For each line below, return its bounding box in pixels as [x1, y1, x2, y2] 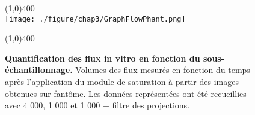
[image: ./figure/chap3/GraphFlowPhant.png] [5, 14, 186, 23]
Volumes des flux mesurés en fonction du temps [75, 63, 250, 76]
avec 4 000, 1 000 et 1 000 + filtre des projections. [5, 99, 190, 111]
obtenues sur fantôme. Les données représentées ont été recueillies [5, 87, 247, 99]
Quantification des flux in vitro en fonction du [5, 52, 200, 64]
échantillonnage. [5, 63, 73, 76]
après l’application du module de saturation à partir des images [5, 75, 239, 88]
